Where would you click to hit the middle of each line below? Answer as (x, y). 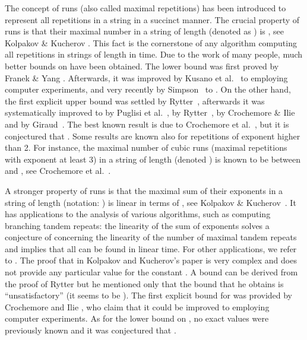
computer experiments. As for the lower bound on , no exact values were (137, 318)
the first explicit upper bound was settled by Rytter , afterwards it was (135, 101)
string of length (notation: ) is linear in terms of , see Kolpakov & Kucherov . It (151, 202)
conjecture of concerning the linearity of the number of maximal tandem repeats (151, 237)
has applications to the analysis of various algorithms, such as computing (138, 214)
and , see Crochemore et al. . (58, 171)
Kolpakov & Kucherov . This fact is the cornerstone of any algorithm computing (151, 42)
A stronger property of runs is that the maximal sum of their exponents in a (144, 190)
